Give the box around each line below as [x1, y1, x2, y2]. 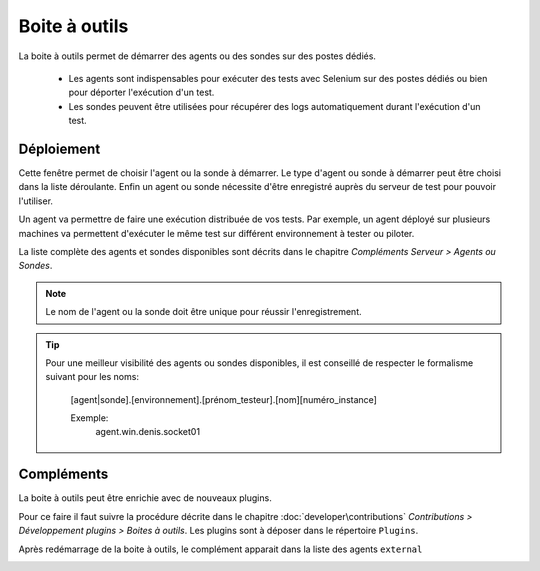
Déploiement [18, 140, 101, 157]
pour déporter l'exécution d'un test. [68, 86, 215, 99]
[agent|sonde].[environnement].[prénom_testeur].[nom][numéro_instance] [70, 393, 377, 405]
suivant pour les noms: [45, 371, 140, 383]
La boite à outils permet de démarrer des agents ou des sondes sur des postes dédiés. [18, 50, 377, 62]
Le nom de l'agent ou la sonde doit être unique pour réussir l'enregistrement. [45, 306, 362, 318]
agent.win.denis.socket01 [95, 426, 200, 438]
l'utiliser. [18, 195, 54, 207]
